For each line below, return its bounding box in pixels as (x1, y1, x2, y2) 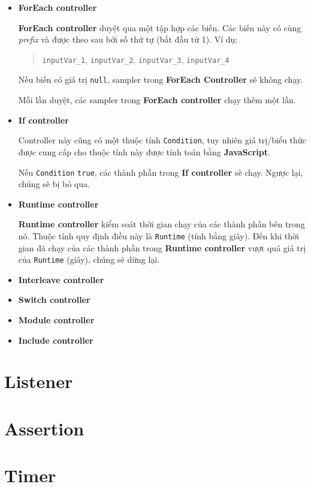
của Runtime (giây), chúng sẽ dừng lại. (18, 253, 160, 266)
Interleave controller (18, 273, 104, 285)
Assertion (4, 416, 84, 440)
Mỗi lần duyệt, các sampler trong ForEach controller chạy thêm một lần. (18, 94, 296, 106)
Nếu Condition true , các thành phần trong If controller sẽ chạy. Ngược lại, (18, 166, 303, 178)
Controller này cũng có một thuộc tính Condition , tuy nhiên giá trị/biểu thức (18, 134, 306, 146)
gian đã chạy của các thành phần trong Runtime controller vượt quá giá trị (18, 241, 306, 254)
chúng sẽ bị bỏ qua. (18, 178, 90, 190)
